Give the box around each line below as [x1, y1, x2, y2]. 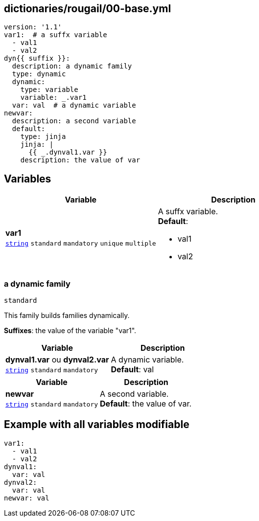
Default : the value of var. [100, 399, 192, 409]
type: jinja [20, 133, 66, 141]
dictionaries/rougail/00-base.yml [4, 2, 171, 15]
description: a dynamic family [12, 62, 132, 70]
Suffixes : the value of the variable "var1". [4, 326, 137, 335]
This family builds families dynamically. [4, 311, 130, 320]
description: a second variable [12, 117, 136, 125]
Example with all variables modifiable [4, 418, 189, 431]
